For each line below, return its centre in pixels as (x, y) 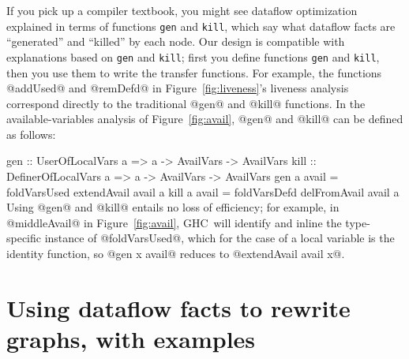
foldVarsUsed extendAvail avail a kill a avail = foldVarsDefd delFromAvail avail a (203, 191)
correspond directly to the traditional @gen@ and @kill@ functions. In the (186, 103)
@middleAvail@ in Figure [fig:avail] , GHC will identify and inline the (174, 222)
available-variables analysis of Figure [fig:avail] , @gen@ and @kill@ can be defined (205, 119)
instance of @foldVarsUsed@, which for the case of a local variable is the (220, 238)
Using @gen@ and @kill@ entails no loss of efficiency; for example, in (173, 207)
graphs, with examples (131, 338)
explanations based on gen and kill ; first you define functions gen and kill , (193, 56)
